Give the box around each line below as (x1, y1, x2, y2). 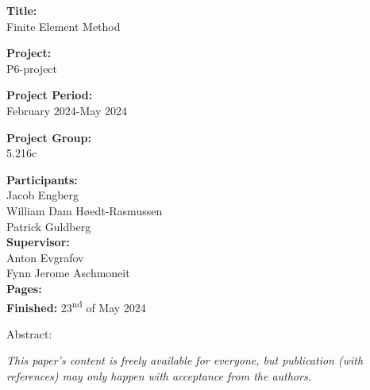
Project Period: (6, 87, 93, 103)
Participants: (6, 171, 78, 187)
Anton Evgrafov (6, 249, 84, 265)
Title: (6, 2, 37, 18)
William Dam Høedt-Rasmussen (6, 202, 163, 218)
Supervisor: (6, 234, 70, 250)
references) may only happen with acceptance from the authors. (6, 367, 311, 384)
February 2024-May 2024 (6, 102, 127, 118)
